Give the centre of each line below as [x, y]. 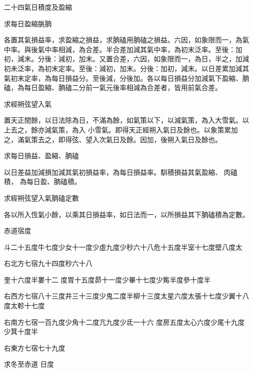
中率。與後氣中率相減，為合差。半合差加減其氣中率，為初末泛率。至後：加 [123, 49]
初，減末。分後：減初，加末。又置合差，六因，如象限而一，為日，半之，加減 [126, 59]
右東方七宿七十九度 [35, 347]
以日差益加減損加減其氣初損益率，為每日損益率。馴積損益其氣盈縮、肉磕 [121, 172]
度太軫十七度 [24, 306]
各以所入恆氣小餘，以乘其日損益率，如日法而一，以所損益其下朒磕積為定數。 [126, 214]
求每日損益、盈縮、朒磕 [41, 156]
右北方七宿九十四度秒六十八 [48, 263]
